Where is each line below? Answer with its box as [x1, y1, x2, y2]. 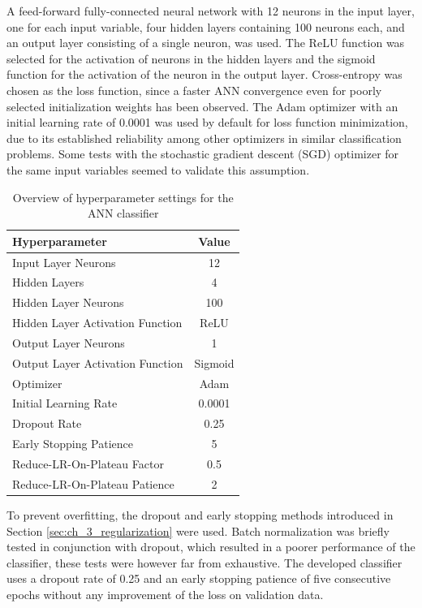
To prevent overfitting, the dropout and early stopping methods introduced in [6, 506, 394, 523]
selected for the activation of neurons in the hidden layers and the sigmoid [6, 50, 376, 67]
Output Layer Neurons [12, 334, 125, 351]
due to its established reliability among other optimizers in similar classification [6, 129, 402, 146]
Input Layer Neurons [12, 253, 116, 270]
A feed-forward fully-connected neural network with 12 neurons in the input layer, [6, 2, 415, 19]
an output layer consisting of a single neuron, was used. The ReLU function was [6, 34, 405, 51]
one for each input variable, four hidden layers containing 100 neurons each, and [6, 18, 405, 35]
